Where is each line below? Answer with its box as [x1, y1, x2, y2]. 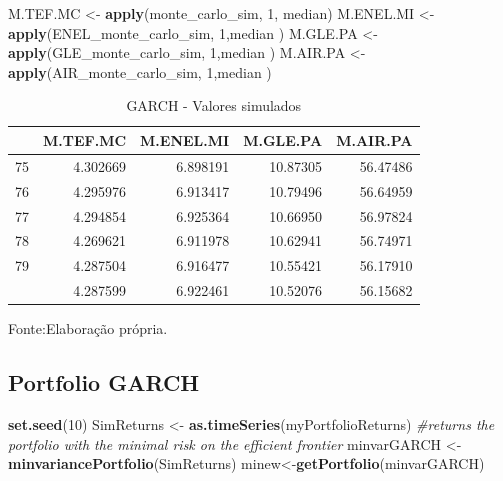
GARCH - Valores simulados [126, 95, 302, 116]
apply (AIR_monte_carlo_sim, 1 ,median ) [8, 61, 272, 82]
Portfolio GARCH [8, 367, 200, 398]
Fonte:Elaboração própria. [8, 318, 168, 339]
